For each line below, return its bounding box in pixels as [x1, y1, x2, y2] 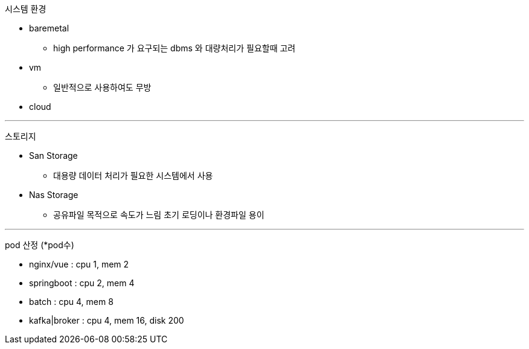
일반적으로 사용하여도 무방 [53, 82, 152, 92]
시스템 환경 [5, 4, 46, 14]
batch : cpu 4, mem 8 [29, 296, 114, 307]
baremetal [29, 23, 69, 33]
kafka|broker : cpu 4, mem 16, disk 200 [29, 315, 184, 325]
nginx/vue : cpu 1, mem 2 [29, 259, 129, 269]
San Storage [29, 150, 78, 161]
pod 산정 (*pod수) [5, 240, 74, 250]
